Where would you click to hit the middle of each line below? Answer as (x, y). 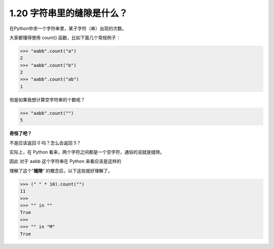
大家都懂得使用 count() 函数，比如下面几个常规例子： (65, 38)
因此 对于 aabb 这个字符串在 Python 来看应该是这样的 (65, 161)
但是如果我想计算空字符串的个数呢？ (47, 99)
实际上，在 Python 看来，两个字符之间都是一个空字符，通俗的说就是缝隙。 (87, 152)
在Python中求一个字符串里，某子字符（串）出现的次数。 (68, 28)
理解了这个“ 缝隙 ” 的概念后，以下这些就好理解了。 (61, 170)
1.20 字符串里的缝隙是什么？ (68, 13)
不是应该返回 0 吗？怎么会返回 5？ (45, 143)
